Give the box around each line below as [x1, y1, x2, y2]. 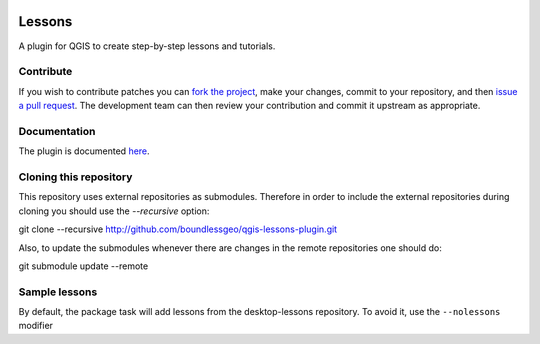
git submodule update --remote [18, 260, 149, 272]
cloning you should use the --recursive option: [18, 205, 210, 217]
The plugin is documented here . [18, 145, 150, 157]
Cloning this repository [18, 170, 133, 184]
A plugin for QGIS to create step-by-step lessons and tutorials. [18, 40, 276, 52]
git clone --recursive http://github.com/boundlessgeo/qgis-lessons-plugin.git [18, 223, 338, 235]
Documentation [18, 124, 96, 138]
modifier [18, 320, 54, 332]
